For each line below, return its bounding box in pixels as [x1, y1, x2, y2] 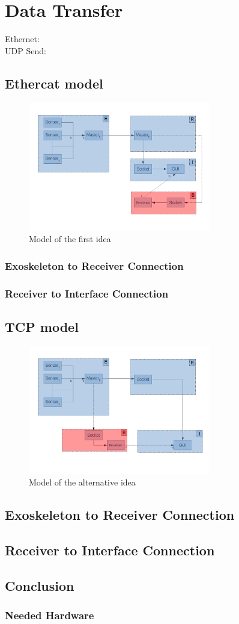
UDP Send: [5, 44, 46, 57]
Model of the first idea [29, 232, 111, 245]
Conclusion [5, 576, 74, 594]
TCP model [5, 317, 79, 335]
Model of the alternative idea [29, 476, 136, 488]
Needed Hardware [5, 608, 94, 623]
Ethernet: [5, 33, 40, 45]
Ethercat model [5, 73, 103, 92]
